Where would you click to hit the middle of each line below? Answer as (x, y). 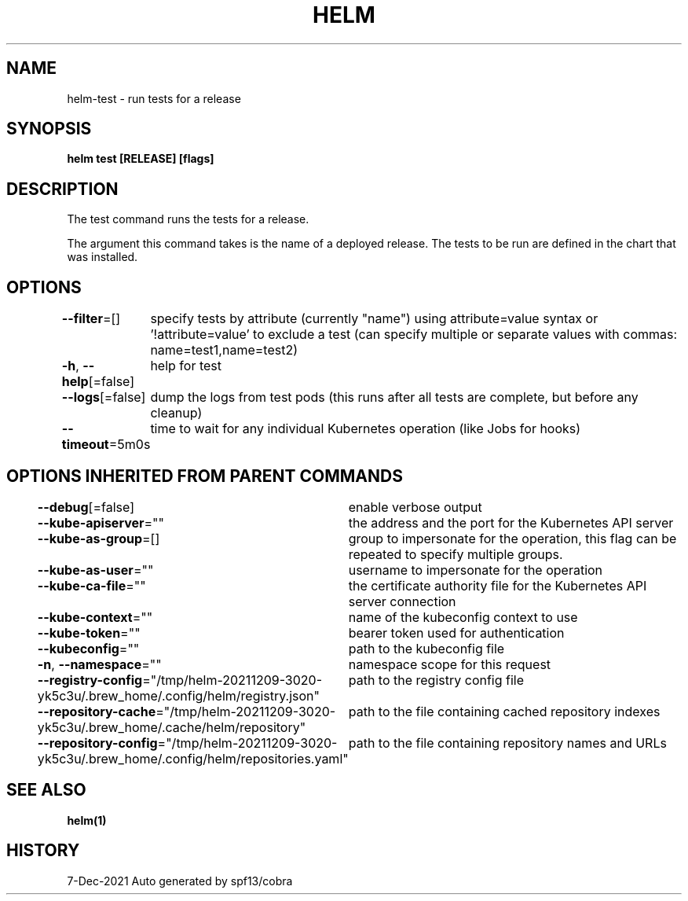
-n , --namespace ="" (99, 664)
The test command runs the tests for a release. (188, 219)
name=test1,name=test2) (224, 350)
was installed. (102, 257)
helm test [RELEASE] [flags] (141, 159)
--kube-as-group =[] (99, 538)
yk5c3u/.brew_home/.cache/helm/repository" (172, 727)
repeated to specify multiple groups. (456, 554)
